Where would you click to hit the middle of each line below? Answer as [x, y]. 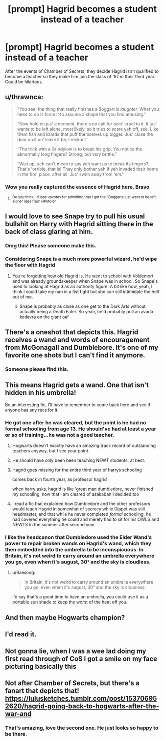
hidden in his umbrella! [41, 393]
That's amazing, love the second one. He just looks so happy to [82, 728]
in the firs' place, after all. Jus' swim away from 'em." [70, 174]
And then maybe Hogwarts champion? [65, 617]
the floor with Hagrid [30, 265]
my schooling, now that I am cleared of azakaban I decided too [76, 494]
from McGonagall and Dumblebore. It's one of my [82, 348]
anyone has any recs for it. [32, 410]
